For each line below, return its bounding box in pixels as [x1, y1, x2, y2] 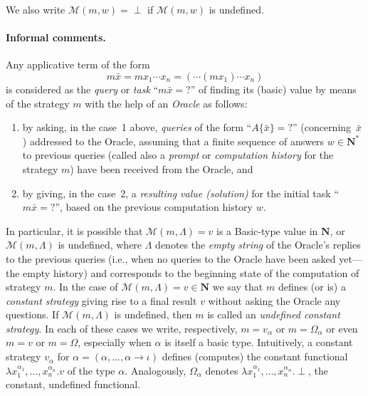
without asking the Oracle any [208, 293, 341, 308]
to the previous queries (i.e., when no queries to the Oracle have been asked [6, 251, 336, 266]
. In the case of [53, 279, 118, 294]
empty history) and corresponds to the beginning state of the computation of [23, 265, 359, 280]
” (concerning [292, 120, 352, 135]
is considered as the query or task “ [6, 81, 159, 96]
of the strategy [6, 95, 70, 110]
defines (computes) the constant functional [162, 349, 348, 364]
